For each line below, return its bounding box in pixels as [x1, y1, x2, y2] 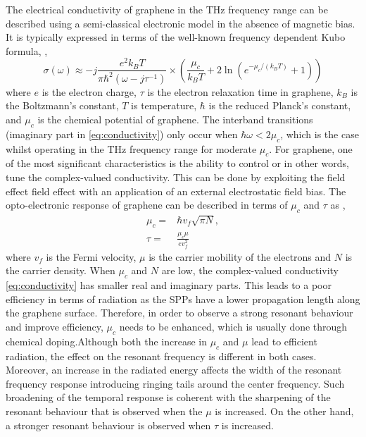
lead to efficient [251, 333, 317, 348]
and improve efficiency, [6, 319, 103, 333]
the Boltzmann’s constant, [6, 98, 119, 113]
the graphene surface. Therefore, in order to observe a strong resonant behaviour [6, 305, 353, 320]
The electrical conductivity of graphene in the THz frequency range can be [6, 2, 328, 16]
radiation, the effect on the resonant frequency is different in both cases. [6, 348, 317, 363]
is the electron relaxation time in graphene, [147, 84, 334, 99]
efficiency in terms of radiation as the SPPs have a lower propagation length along [6, 291, 360, 306]
